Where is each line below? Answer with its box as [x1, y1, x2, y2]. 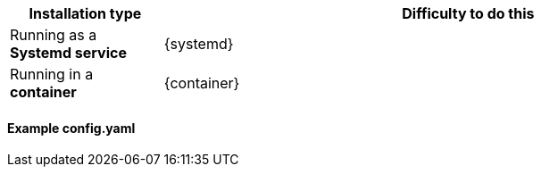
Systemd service [10, 44, 127, 62]
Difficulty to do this [402, 4, 535, 22]
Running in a [10, 65, 94, 83]
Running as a [10, 26, 97, 44]
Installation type [29, 4, 142, 22]
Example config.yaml [7, 120, 136, 136]
